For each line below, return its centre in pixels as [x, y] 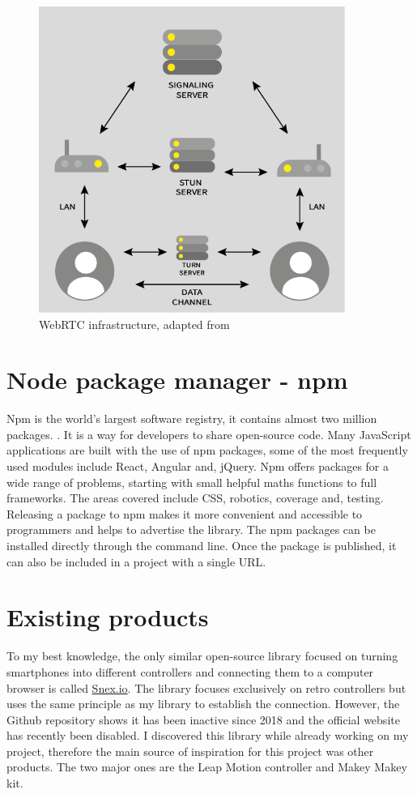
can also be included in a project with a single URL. [136, 561]
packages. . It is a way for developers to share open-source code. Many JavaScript [209, 434]
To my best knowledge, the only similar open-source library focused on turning [202, 656]
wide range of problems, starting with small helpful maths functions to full [192, 482]
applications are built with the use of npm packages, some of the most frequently [207, 450]
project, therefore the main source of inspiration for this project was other [190, 751]
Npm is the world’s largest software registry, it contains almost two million [192, 418]
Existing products [108, 617]
